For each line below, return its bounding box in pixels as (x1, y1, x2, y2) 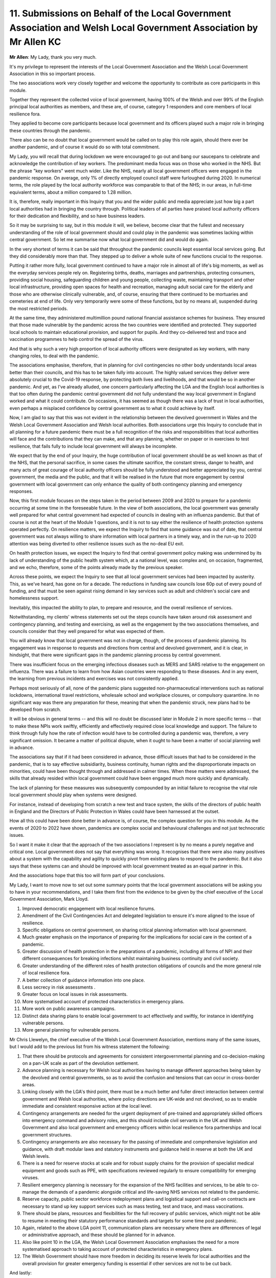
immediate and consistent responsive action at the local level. (22, 1103, 152, 1109)
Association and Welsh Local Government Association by (9, 22, 258, 33)
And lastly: (9, 1270, 32, 1276)
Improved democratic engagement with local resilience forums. (22, 905, 155, 911)
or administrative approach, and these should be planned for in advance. (22, 1232, 176, 1238)
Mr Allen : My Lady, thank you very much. (9, 54, 97, 60)
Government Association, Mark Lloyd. (9, 896, 89, 902)
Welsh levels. (22, 1153, 51, 1159)
